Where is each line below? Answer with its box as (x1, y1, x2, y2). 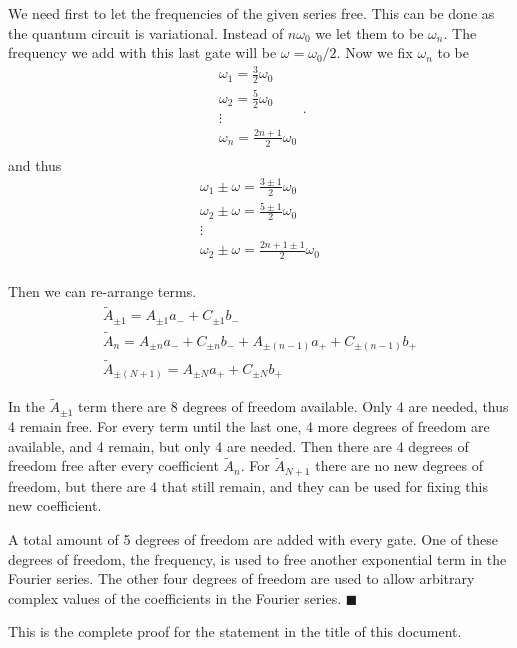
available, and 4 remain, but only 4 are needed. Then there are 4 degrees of (8, 435, 469, 456)
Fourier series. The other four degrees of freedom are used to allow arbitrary (8, 568, 475, 589)
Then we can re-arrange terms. (8, 281, 197, 302)
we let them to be (315, 22, 424, 43)
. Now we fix (336, 42, 413, 63)
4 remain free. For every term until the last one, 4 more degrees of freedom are (8, 415, 490, 436)
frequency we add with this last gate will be (8, 42, 277, 63)
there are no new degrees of (315, 455, 483, 476)
